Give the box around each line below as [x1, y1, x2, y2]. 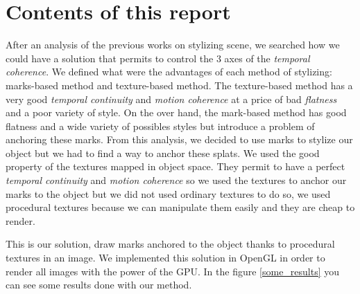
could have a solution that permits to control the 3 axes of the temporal [6, 50, 310, 65]
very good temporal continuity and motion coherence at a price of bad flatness [6, 91, 337, 106]
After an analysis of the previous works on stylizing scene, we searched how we [6, 37, 340, 52]
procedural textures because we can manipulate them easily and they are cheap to [6, 200, 355, 214]
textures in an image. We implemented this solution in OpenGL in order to [6, 250, 325, 265]
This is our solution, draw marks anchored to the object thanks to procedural [6, 237, 335, 251]
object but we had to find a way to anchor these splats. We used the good [6, 145, 320, 160]
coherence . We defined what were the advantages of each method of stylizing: [6, 64, 332, 79]
